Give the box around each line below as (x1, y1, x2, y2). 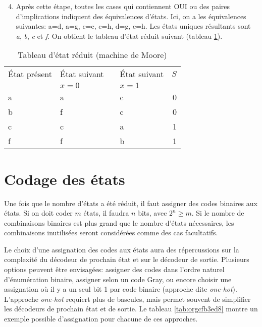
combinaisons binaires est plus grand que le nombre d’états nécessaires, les (4, 217, 234, 228)
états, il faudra (83, 208, 129, 218)
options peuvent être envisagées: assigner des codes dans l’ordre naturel (4, 264, 225, 275)
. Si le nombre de (191, 208, 244, 218)
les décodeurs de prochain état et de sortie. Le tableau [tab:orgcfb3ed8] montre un (4, 303, 258, 314)
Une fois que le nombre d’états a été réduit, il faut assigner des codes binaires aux (4, 198, 257, 208)
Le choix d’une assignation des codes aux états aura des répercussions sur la (4, 244, 239, 254)
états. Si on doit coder (4, 208, 73, 218)
